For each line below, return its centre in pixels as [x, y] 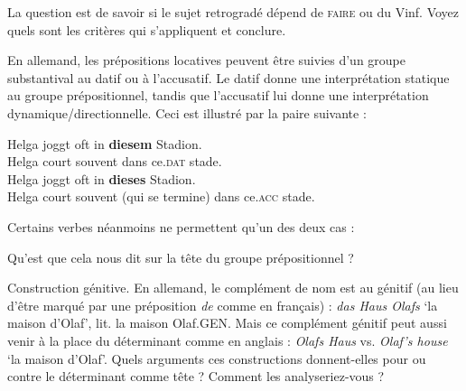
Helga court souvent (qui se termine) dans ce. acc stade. [161, 196]
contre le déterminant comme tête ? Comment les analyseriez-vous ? [196, 376]
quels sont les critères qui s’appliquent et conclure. [147, 29]
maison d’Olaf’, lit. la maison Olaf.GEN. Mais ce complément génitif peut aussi [227, 323]
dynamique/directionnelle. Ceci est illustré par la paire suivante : [187, 112]
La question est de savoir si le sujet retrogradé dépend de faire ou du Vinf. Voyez [233, 12]
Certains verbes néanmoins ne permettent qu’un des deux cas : [181, 226]
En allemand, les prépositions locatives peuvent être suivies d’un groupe [207, 60]
